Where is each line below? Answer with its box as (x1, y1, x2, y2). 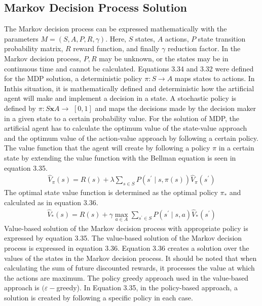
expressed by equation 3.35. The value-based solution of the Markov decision (4, 233, 242, 243)
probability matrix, (4, 43, 63, 54)
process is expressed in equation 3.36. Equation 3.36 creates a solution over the (4, 243, 249, 253)
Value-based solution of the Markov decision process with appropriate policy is (4, 222, 248, 233)
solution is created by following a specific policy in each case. (4, 292, 193, 302)
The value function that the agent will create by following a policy (4, 142, 210, 153)
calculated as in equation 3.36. (4, 197, 98, 207)
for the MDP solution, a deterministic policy (4, 73, 142, 84)
